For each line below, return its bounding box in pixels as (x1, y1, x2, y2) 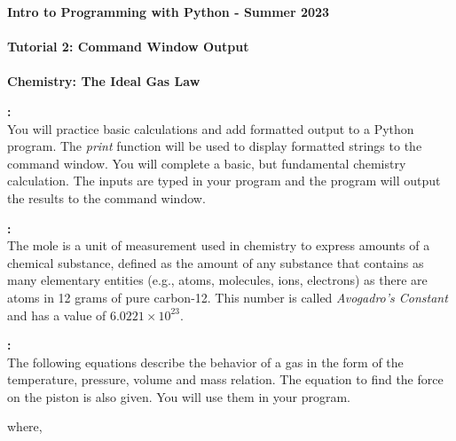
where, (7, 417, 43, 436)
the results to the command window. (7, 188, 206, 207)
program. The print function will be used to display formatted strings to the (7, 137, 422, 155)
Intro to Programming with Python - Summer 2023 (7, 3, 330, 20)
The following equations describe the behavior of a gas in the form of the (7, 352, 404, 371)
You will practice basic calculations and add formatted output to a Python (7, 119, 414, 138)
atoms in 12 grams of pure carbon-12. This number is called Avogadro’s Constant (7, 287, 448, 306)
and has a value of (7, 305, 106, 324)
